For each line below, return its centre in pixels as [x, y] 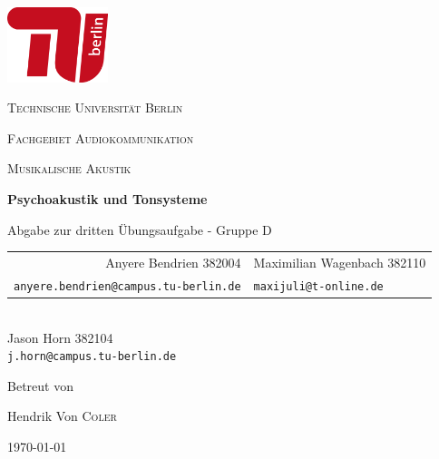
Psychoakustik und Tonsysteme [107, 199]
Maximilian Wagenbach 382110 [340, 262]
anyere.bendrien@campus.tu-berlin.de [127, 286]
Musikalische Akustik [69, 168]
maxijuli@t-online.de [318, 286]
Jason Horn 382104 [60, 337]
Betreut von [40, 385]
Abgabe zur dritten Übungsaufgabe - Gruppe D [140, 229]
